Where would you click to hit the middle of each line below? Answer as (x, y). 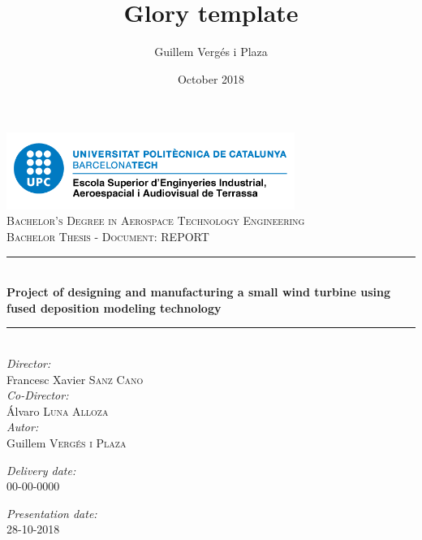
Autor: (23, 427)
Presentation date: (52, 513)
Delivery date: (41, 470)
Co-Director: (38, 395)
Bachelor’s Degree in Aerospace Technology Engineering (156, 220)
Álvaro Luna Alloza (58, 410)
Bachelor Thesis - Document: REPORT (108, 236)
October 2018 (211, 78)
